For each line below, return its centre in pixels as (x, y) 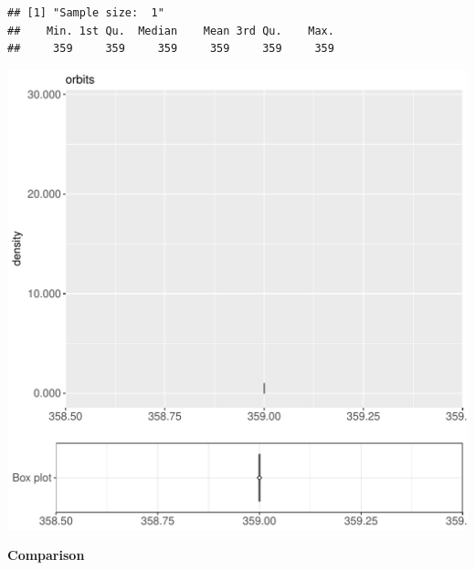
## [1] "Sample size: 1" (86, 13)
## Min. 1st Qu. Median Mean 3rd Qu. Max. (171, 31)
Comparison (46, 555)
